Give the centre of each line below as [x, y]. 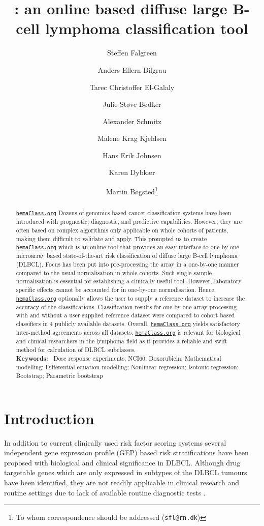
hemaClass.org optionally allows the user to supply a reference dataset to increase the [130, 298]
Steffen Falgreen [132, 53]
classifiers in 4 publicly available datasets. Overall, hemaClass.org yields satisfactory [128, 324]
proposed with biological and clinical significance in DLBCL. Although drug [122, 462]
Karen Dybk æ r [132, 172]
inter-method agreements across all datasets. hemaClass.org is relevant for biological [128, 332]
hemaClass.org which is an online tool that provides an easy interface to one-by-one [127, 247]
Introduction [49, 418]
